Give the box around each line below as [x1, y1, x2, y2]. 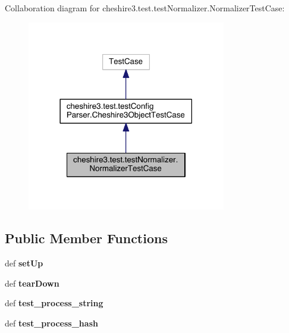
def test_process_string [5, 297, 103, 309]
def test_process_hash [5, 316, 98, 329]
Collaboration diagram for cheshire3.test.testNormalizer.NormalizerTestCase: [5, 2, 285, 14]
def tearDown [5, 277, 59, 289]
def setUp [5, 256, 43, 269]
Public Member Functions [5, 229, 168, 247]
